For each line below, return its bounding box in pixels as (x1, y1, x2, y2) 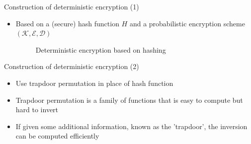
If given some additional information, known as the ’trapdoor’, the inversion (15, 121, 248, 131)
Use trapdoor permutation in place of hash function (15, 77, 173, 88)
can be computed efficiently (15, 131, 99, 141)
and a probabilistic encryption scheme (129, 18, 245, 28)
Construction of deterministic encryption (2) (4, 61, 139, 72)
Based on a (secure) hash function (15, 18, 119, 28)
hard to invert (15, 104, 59, 115)
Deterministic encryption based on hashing (35, 44, 166, 55)
